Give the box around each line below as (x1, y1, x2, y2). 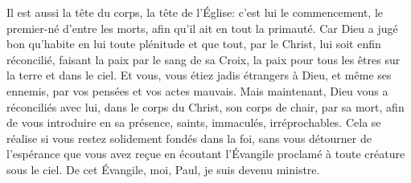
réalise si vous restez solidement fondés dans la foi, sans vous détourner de (6, 129, 372, 146)
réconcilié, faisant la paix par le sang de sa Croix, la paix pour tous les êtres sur (6, 51, 401, 67)
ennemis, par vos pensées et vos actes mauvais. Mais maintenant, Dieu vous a (6, 82, 388, 99)
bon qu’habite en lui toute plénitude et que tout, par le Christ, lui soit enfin (6, 35, 381, 52)
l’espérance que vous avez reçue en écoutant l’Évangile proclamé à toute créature (6, 145, 405, 162)
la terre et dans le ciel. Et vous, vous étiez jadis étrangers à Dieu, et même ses (6, 67, 392, 83)
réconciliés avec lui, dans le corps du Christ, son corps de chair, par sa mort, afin (6, 98, 405, 115)
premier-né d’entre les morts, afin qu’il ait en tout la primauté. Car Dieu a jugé (6, 19, 398, 36)
